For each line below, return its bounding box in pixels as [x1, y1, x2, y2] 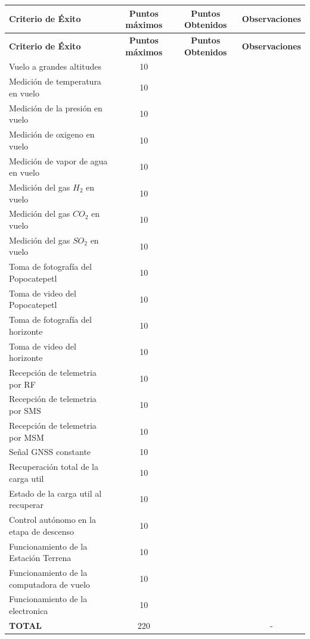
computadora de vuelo [9, 578, 90, 590]
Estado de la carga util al [9, 487, 102, 499]
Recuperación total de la [9, 460, 98, 473]
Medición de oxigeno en [9, 128, 95, 141]
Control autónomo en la [9, 513, 96, 526]
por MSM [9, 431, 44, 443]
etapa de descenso [9, 525, 75, 537]
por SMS [9, 404, 41, 417]
